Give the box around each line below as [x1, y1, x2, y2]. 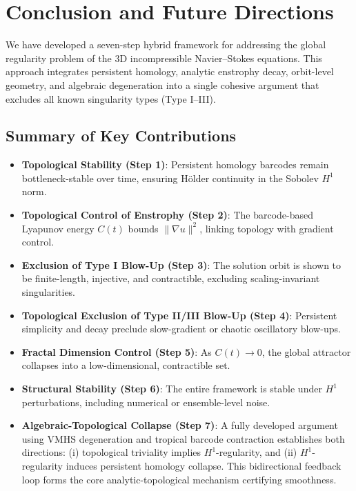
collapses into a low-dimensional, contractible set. [21, 358, 230, 372]
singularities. [21, 285, 76, 299]
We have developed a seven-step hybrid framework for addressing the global [6, 37, 326, 52]
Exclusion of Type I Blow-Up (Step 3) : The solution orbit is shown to [21, 257, 342, 272]
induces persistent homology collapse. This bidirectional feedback [66, 458, 342, 472]
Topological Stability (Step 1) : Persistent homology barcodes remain [21, 157, 329, 172]
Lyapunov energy [21, 221, 95, 235]
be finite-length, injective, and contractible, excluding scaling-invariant [21, 271, 320, 285]
